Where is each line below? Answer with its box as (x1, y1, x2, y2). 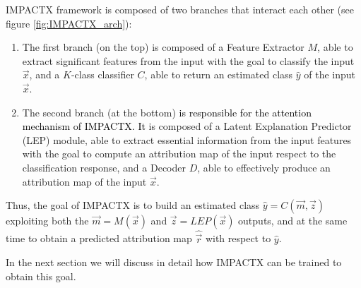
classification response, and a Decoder (22, 160, 186, 174)
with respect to (205, 231, 271, 246)
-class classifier (71, 67, 134, 82)
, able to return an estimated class (144, 67, 293, 82)
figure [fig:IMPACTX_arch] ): (6, 16, 132, 30)
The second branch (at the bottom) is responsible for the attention (22, 104, 312, 119)
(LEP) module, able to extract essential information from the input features (22, 132, 352, 147)
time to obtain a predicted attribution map (6, 231, 192, 246)
